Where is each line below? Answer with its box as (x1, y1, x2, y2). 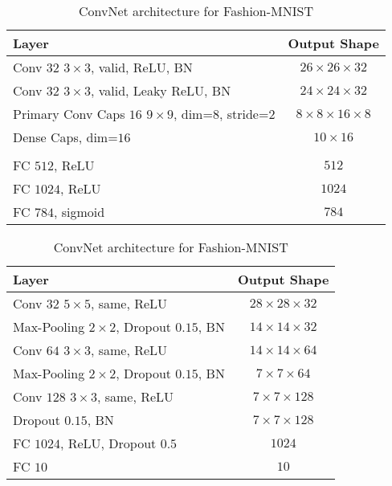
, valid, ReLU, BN (90, 58, 193, 76)
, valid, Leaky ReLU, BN (90, 81, 231, 100)
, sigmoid (53, 202, 105, 221)
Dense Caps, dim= (13, 128, 118, 146)
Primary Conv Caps (13, 104, 125, 123)
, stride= (218, 104, 269, 123)
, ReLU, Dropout (59, 434, 157, 452)
